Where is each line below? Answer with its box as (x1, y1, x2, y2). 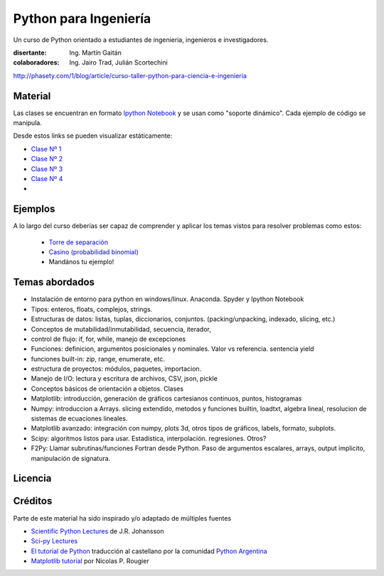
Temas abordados (13, 276, 95, 288)
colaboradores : (13, 58, 60, 67)
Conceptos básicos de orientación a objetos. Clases (31, 384, 184, 393)
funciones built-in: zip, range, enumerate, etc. (31, 354, 165, 363)
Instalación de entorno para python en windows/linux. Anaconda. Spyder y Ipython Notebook (31, 295, 304, 303)
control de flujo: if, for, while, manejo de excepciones (31, 335, 186, 343)
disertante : (13, 48, 47, 57)
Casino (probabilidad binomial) (48, 248, 139, 256)
